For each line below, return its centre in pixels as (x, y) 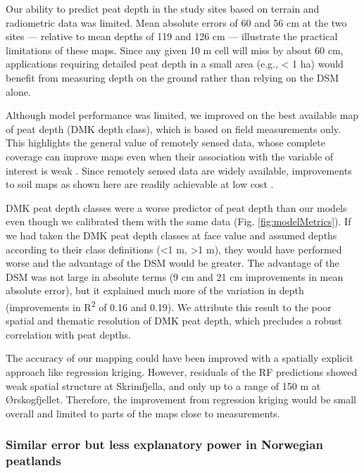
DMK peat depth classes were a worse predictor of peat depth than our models (176, 207)
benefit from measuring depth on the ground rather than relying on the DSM (172, 77)
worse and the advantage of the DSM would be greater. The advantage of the (172, 263)
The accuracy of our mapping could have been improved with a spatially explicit (180, 358)
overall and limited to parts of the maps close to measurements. (143, 413)
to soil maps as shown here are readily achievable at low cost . (140, 184)
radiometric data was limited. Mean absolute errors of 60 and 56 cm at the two (176, 22)
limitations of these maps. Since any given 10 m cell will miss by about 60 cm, (175, 50)
